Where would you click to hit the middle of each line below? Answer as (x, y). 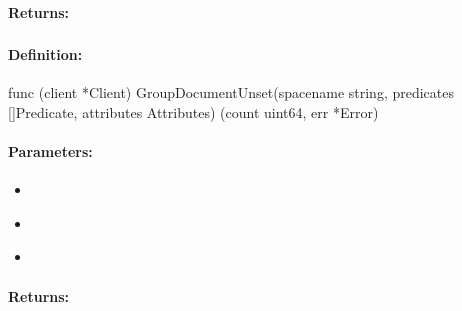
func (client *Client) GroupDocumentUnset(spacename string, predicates (231, 92)
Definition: (45, 54)
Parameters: (50, 151)
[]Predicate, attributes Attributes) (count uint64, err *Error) (193, 111)
